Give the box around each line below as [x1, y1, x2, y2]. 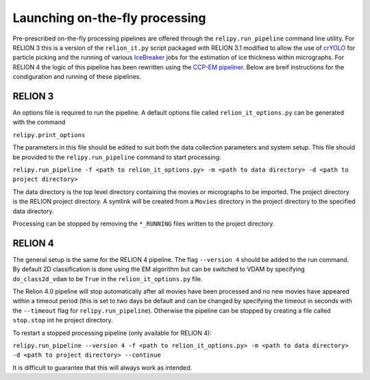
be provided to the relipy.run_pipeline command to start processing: [12, 153, 222, 161]
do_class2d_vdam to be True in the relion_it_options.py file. [12, 274, 203, 283]
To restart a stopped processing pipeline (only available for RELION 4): [12, 329, 212, 337]
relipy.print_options [12, 131, 86, 139]
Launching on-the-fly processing [12, 10, 206, 25]
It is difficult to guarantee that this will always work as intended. [12, 364, 193, 372]
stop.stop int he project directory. [12, 316, 113, 324]
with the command [12, 118, 66, 126]
